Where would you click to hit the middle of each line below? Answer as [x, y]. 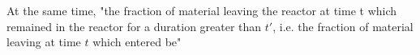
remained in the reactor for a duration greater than [134, 26]
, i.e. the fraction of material [343, 26]
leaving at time [44, 42]
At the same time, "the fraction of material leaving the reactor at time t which [202, 10]
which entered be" [137, 42]
